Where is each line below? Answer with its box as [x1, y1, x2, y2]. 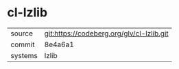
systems [10, 51, 38, 60]
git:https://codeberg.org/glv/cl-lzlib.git [44, 29, 169, 38]
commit [10, 40, 35, 49]
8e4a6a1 [44, 40, 74, 49]
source [10, 29, 33, 38]
